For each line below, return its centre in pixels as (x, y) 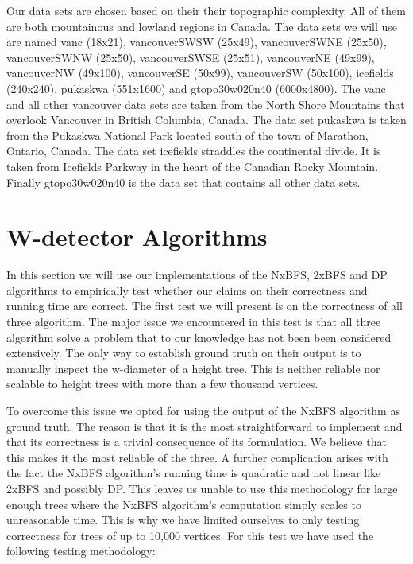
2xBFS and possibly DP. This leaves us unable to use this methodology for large (202, 488)
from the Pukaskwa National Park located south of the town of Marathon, (187, 135)
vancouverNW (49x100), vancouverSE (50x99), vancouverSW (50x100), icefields (200, 73)
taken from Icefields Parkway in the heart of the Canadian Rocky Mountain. (193, 166)
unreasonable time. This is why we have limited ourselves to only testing (183, 520)
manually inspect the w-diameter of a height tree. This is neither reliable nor (193, 368)
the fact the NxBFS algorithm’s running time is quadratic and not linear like (194, 473)
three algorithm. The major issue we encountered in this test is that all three (194, 322)
